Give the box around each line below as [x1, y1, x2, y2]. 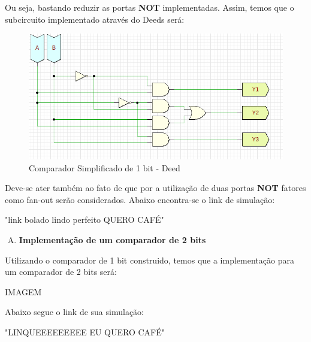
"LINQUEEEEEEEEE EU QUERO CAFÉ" [5, 325, 165, 338]
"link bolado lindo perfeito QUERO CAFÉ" [5, 213, 164, 226]
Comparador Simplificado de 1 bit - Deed [29, 161, 180, 174]
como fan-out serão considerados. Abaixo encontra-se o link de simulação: [5, 193, 275, 205]
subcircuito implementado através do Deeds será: [5, 13, 185, 25]
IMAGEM [5, 285, 42, 298]
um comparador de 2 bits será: [5, 265, 117, 278]
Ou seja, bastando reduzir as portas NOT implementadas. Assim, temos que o [5, 1, 294, 13]
